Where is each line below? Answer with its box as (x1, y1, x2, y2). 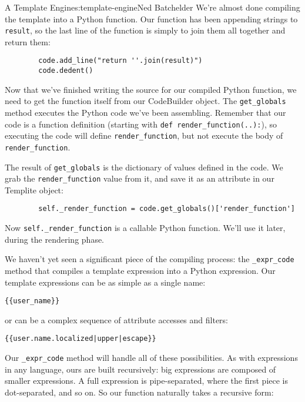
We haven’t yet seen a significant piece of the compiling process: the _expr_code (5, 253, 294, 265)
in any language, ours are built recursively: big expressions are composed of (5, 363, 276, 375)
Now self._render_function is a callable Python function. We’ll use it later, (5, 222, 286, 234)
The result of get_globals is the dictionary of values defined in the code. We (5, 160, 283, 173)
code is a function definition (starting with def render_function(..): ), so (5, 118, 277, 130)
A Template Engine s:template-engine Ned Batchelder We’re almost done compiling (5, 1, 300, 13)
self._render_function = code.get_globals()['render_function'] (38, 205, 295, 213)
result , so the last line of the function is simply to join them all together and (5, 24, 286, 36)
